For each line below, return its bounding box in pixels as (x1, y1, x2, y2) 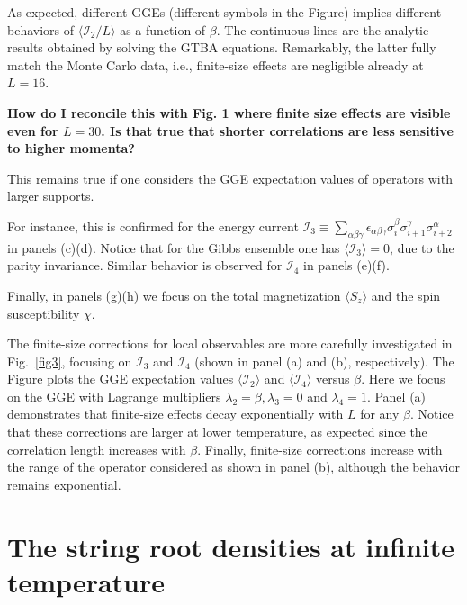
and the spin (371, 285, 441, 304)
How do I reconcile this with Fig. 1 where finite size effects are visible (7, 103, 451, 122)
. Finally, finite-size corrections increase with (197, 439, 443, 458)
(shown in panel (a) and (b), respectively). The (194, 351, 454, 370)
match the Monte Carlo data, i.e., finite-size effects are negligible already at (7, 55, 424, 74)
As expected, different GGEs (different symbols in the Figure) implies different (7, 3, 442, 21)
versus (316, 369, 350, 388)
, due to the (390, 238, 454, 257)
